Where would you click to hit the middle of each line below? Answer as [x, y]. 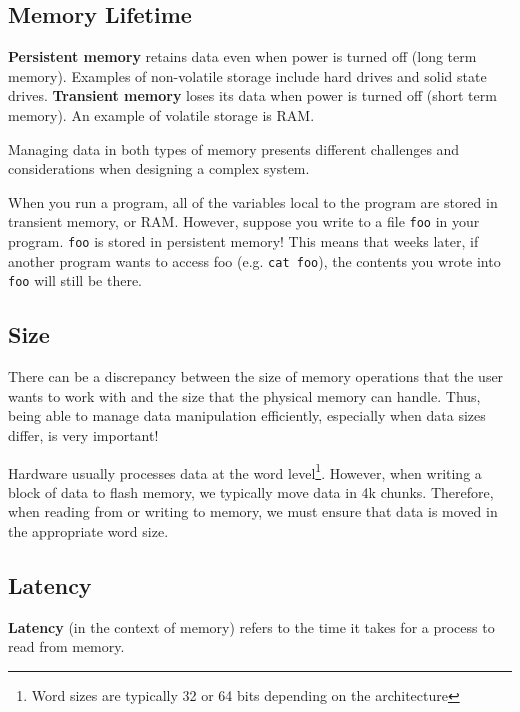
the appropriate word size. [88, 531]
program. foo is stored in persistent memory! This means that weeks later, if [243, 241]
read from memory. [66, 646]
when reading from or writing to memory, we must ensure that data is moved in [253, 511]
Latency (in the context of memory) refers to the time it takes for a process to [251, 626]
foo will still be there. [75, 280]
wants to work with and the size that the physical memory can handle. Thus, [244, 395]
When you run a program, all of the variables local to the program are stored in [253, 201]
